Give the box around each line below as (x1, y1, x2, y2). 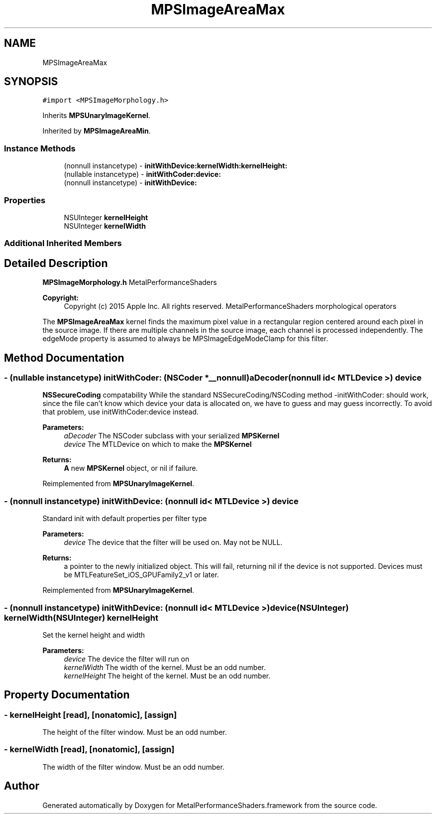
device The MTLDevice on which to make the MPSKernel (64, 440, 252, 449)
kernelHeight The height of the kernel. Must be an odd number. (64, 671, 271, 680)
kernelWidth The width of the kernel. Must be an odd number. (64, 663, 266, 672)
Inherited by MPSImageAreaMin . (42, 127, 151, 136)
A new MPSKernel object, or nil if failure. (64, 464, 198, 473)
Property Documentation (4, 688, 130, 701)
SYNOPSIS (4, 75, 58, 88)
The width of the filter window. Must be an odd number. (42, 762, 224, 771)
